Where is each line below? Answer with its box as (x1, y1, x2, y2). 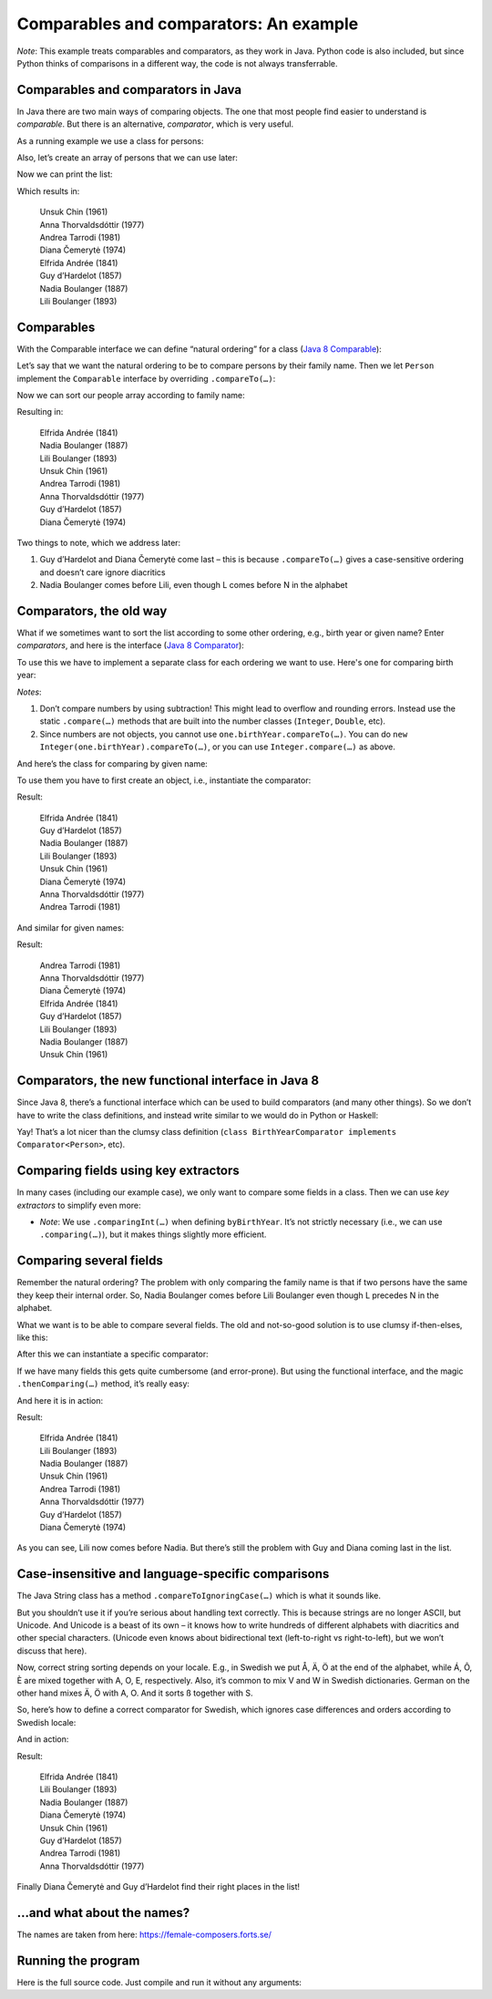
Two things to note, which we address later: (16, 537, 181, 548)
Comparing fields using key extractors (16, 1163, 241, 1179)
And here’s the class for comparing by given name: (16, 757, 209, 769)
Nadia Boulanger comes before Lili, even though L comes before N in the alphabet (39, 580, 348, 591)
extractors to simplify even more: (16, 1200, 141, 1211)
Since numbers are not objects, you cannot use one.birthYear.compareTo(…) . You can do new (39, 728, 408, 739)
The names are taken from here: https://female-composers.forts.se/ (16, 1929, 272, 1941)
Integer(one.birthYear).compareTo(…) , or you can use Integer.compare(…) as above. (39, 741, 395, 752)
